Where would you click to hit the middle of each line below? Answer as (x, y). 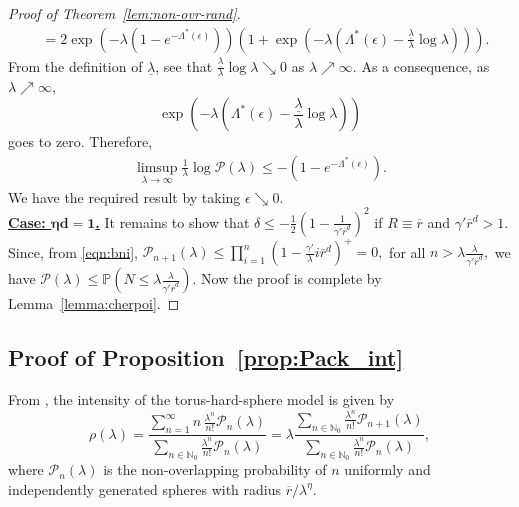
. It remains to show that (172, 221)
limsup (157, 167)
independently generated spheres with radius (144, 488)
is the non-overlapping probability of (215, 469)
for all (407, 251)
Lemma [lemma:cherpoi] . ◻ (94, 303)
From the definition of (75, 65)
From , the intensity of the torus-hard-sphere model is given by (201, 399)
